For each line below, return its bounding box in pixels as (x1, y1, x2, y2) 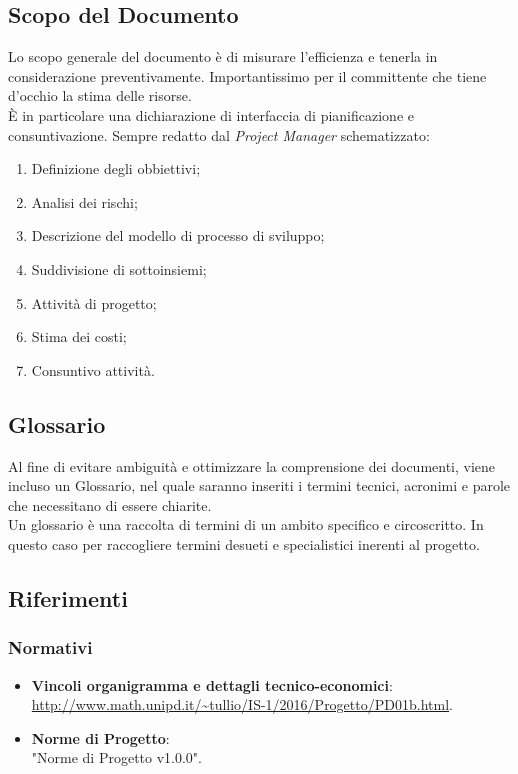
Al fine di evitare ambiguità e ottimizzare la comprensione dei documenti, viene (8, 455, 496, 476)
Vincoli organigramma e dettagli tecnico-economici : (31, 674, 393, 695)
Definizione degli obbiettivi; (31, 158, 201, 179)
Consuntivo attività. (31, 359, 155, 380)
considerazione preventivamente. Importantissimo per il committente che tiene (8, 65, 487, 86)
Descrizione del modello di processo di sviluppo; (31, 225, 325, 246)
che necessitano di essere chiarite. (8, 494, 212, 515)
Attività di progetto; (31, 292, 157, 313)
